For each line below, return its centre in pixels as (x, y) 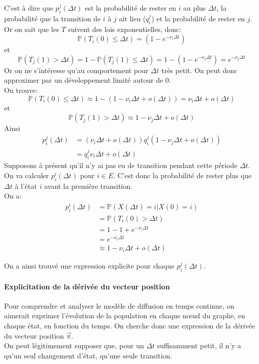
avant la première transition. (88, 186)
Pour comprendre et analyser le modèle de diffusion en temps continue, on (119, 305)
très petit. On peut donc (199, 70)
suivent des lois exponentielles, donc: (125, 29)
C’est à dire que (29, 8)
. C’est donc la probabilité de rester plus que (182, 175)
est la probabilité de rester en (131, 8)
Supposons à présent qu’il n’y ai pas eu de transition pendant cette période (121, 165)
